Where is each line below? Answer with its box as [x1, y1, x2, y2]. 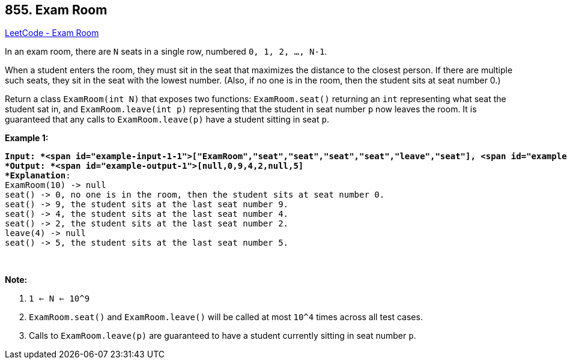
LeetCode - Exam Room [5, 28, 99, 38]
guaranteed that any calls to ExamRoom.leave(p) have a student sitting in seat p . [5, 114, 329, 125]
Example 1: [5, 133, 49, 144]
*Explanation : [5, 171, 71, 181]
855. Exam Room [5, 2, 108, 17]
